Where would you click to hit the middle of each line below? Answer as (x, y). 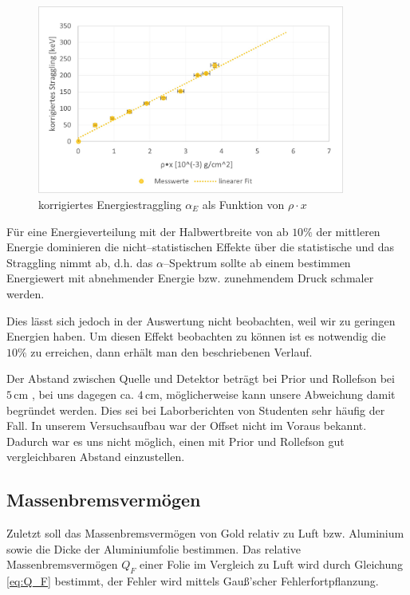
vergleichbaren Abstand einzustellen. (96, 457)
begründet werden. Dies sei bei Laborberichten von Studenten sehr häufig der (196, 410)
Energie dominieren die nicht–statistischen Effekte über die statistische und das (200, 247)
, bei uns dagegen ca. (83, 394)
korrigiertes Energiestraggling (110, 204)
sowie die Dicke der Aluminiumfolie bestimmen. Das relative (154, 548)
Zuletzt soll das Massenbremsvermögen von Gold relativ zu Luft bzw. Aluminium (205, 533)
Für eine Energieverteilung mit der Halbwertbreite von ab (148, 231)
